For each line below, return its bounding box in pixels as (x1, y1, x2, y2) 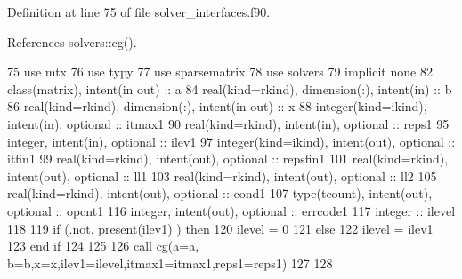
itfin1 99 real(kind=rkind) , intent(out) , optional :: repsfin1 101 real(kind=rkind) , (7, 149, 449, 168)
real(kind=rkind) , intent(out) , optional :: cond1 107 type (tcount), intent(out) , (7, 184, 433, 203)
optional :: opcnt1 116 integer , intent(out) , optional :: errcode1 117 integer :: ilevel (7, 201, 456, 219)
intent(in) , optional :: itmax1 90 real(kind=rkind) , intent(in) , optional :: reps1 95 (7, 114, 450, 132)
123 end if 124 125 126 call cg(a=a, (7, 236, 199, 255)
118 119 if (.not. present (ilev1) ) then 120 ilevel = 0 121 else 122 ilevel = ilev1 (7, 219, 434, 237)
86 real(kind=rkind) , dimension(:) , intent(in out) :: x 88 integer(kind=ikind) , (7, 97, 427, 116)
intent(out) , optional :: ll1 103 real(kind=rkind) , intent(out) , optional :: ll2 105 (7, 166, 437, 185)
